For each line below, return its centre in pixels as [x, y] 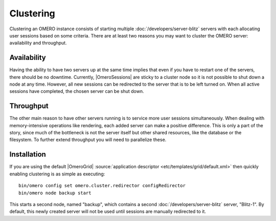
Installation [28, 155]
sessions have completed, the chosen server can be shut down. [77, 91]
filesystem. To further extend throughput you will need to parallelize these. [88, 140]
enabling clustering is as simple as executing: [57, 174]
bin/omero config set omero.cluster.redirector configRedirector [102, 186]
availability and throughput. [38, 43]
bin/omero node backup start [55, 193]
